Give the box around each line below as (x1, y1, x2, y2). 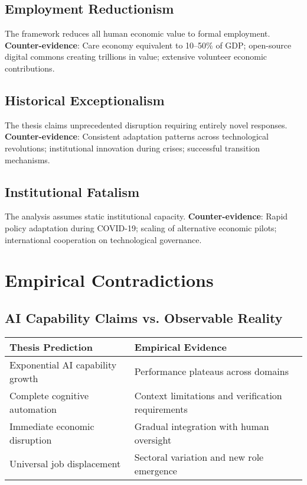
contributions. (5, 62, 55, 74)
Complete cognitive (9, 388, 89, 402)
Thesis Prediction (9, 339, 93, 354)
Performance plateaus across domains (134, 364, 289, 379)
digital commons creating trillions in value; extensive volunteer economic (5, 50, 267, 63)
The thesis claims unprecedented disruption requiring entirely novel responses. (5, 118, 288, 131)
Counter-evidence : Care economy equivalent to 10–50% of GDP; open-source (5, 38, 292, 51)
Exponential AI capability (9, 357, 117, 371)
